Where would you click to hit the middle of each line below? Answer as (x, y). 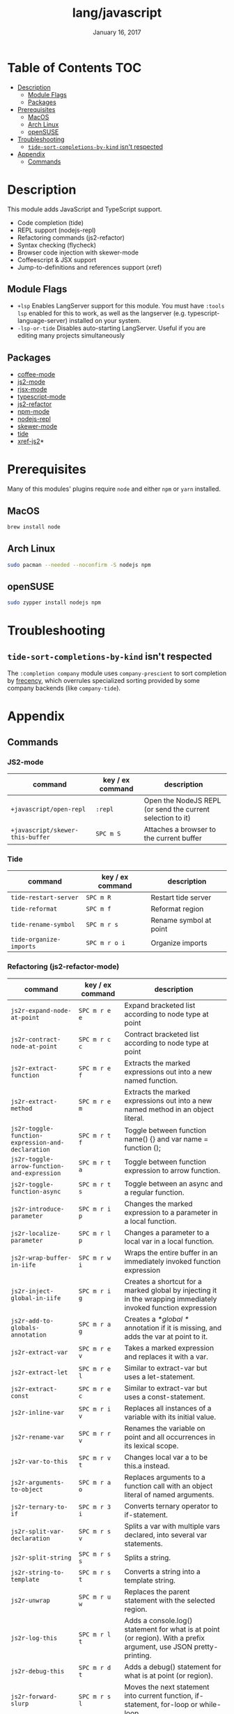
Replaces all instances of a (168, 1408)
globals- (25, 1327)
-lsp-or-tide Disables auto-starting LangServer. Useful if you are (111, 328)
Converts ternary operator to (171, 1506)
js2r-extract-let (39, 1372)
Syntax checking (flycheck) (56, 245)
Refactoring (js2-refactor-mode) (63, 967)
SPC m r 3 (95, 1507)
